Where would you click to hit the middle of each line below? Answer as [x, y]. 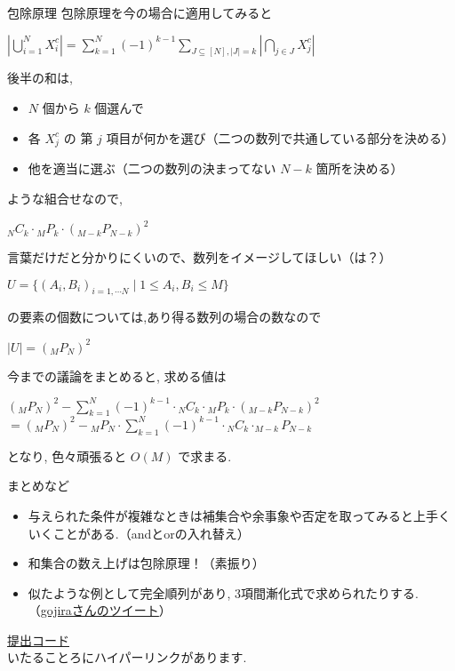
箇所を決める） [359, 168]
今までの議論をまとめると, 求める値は [117, 375]
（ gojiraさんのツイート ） [100, 610]
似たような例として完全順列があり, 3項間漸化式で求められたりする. [223, 592]
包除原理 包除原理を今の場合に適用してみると [140, 12]
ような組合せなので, [65, 198]
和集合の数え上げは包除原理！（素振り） [146, 563]
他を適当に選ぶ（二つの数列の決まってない [152, 168]
